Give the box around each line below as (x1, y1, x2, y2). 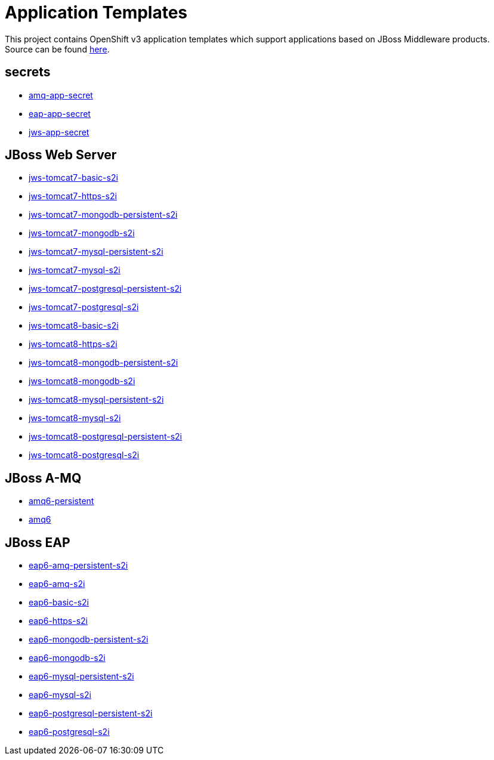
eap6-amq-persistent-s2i (29, 560, 128, 571)
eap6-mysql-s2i (29, 690, 91, 700)
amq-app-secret (29, 89, 93, 100)
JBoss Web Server (5, 147, 117, 163)
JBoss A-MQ (5, 470, 82, 486)
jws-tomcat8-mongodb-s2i (29, 376, 135, 387)
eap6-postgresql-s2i (29, 727, 110, 737)
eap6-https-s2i (29, 616, 88, 626)
